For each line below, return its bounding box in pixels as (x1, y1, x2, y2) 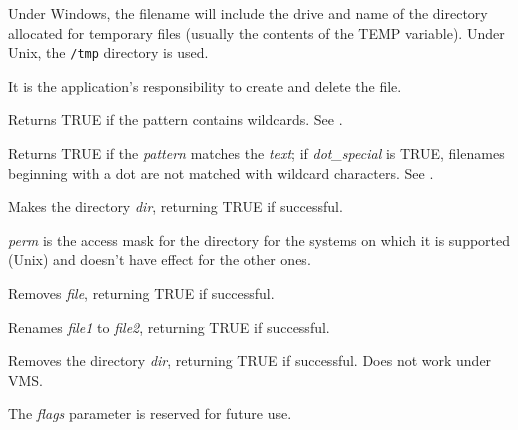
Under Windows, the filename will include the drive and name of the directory (8, 3, 488, 23)
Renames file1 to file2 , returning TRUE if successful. (8, 316, 330, 337)
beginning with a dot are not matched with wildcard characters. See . (8, 162, 434, 183)
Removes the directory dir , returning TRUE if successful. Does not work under (8, 350, 492, 371)
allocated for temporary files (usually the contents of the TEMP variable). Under (8, 22, 505, 43)
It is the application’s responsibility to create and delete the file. (8, 75, 402, 96)
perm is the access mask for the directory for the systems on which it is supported (8, 229, 511, 250)
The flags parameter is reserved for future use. (8, 403, 292, 424)
